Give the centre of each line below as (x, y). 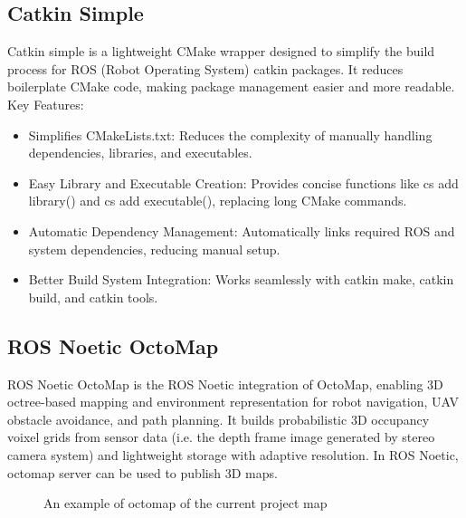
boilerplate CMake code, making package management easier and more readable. (231, 86)
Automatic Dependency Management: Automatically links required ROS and (242, 230)
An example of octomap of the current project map (185, 503)
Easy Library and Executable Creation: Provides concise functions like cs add (243, 182)
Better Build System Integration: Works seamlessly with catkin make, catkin (241, 279)
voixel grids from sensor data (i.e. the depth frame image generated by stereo (221, 437)
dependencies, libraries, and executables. (140, 153)
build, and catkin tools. (93, 297)
